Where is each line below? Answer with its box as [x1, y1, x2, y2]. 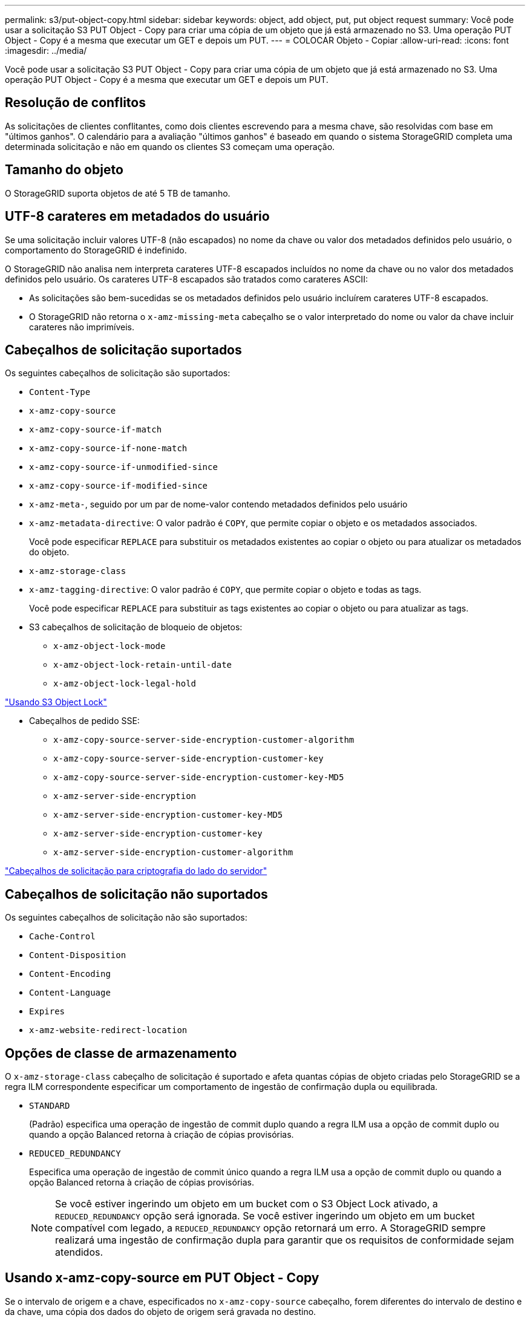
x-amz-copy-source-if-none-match [29, 443, 188, 454]
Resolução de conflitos [5, 95, 146, 111]
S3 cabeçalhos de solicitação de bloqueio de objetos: [29, 622, 243, 633]
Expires [29, 1006, 65, 1017]
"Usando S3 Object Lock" [5, 697, 107, 708]
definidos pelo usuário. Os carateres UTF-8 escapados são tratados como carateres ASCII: [5, 273, 368, 284]
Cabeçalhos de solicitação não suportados [5, 886, 268, 902]
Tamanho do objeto [5, 162, 123, 178]
